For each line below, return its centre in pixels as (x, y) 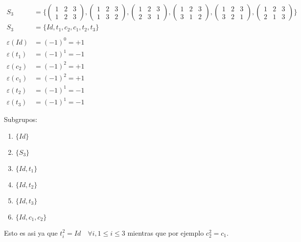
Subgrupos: (21, 119)
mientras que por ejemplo (166, 232)
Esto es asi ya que (31, 232)
